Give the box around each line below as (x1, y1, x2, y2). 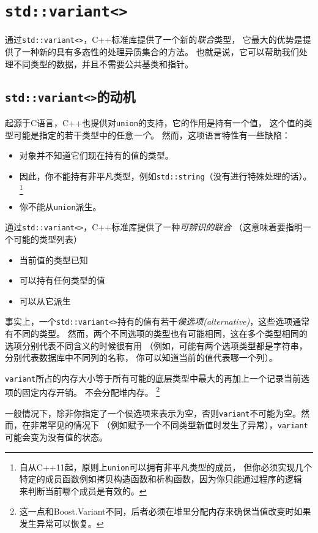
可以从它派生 (19, 294, 71, 307)
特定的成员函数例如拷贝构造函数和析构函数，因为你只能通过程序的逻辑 (19, 472, 302, 485)
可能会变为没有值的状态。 (5, 431, 108, 444)
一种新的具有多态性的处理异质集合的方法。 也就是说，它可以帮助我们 (21, 45, 299, 58)
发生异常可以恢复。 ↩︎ (19, 517, 104, 530)
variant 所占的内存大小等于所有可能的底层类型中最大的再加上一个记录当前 (5, 371, 301, 384)
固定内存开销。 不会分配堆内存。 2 (21, 384, 160, 399)
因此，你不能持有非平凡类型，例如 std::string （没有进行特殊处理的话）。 (19, 169, 312, 182)
